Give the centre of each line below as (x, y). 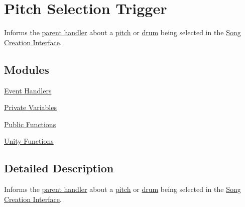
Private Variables (30, 107)
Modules (27, 69)
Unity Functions (29, 141)
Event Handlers (28, 90)
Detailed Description (59, 168)
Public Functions (30, 124)
